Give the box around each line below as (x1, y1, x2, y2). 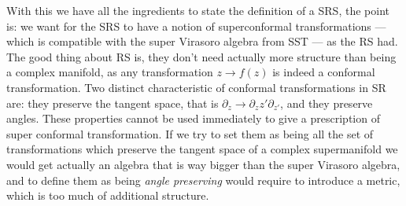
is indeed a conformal (272, 64, 375, 80)
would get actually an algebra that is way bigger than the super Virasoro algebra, (6, 156, 400, 172)
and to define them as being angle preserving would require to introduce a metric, (6, 171, 400, 188)
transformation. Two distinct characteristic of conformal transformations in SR (6, 79, 386, 95)
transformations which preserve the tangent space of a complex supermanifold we (6, 141, 398, 157)
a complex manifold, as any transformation (6, 64, 213, 80)
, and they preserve (280, 94, 373, 111)
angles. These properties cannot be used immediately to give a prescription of (6, 110, 380, 127)
